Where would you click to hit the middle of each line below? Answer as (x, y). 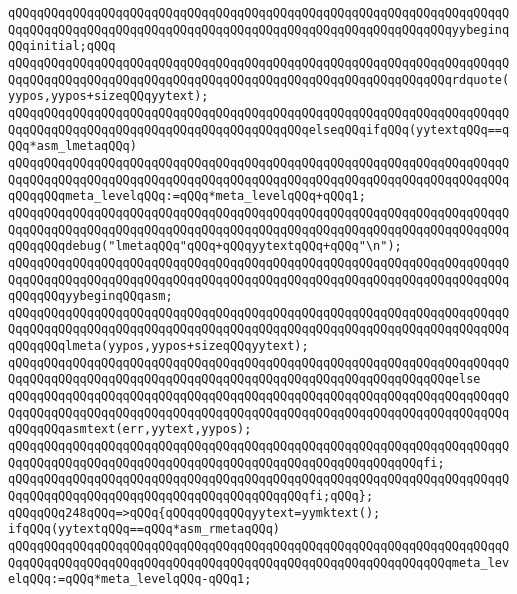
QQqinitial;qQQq (62, 46)
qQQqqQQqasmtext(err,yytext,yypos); (130, 429)
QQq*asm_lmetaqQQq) (72, 146)
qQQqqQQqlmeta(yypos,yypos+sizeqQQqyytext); (158, 346)
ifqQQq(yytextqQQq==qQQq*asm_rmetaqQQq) (144, 529)
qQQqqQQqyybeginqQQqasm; (90, 296)
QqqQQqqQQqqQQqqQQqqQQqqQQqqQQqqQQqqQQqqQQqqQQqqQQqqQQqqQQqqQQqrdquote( (259, 79)
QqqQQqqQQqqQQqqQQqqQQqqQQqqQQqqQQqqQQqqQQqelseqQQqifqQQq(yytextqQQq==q (259, 129)
